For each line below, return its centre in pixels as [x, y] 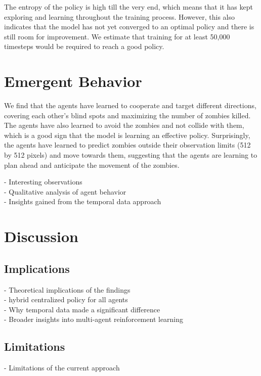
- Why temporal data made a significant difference [82, 309]
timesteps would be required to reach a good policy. [84, 46]
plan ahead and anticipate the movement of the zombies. [92, 164]
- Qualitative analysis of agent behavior [65, 191]
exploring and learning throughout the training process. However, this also [119, 16]
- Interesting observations [43, 182]
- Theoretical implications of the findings [67, 289]
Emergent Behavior [73, 81]
